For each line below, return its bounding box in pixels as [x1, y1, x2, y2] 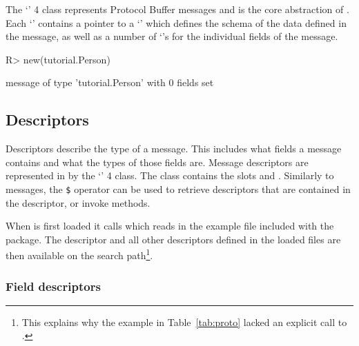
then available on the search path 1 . [6, 246, 153, 263]
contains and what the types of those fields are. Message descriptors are [6, 154, 309, 169]
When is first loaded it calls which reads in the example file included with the [6, 218, 334, 233]
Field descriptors [6, 277, 101, 294]
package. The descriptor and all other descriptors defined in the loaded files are [6, 232, 341, 246]
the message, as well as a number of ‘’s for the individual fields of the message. [6, 29, 338, 43]
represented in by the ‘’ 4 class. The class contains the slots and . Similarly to [6, 168, 334, 183]
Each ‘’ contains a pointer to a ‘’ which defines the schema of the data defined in [6, 15, 347, 30]
